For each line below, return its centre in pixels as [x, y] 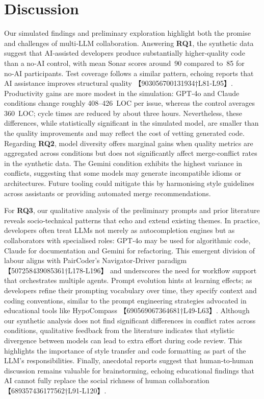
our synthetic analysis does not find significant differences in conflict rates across [130, 320]
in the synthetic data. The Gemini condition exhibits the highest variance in [123, 163]
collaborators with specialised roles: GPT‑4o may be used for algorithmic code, [127, 240]
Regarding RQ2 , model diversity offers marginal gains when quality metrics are [129, 143]
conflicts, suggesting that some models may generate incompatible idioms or [123, 173]
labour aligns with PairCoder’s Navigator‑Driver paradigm [96, 260]
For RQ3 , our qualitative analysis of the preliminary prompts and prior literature [132, 210]
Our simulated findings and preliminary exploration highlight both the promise [127, 33]
